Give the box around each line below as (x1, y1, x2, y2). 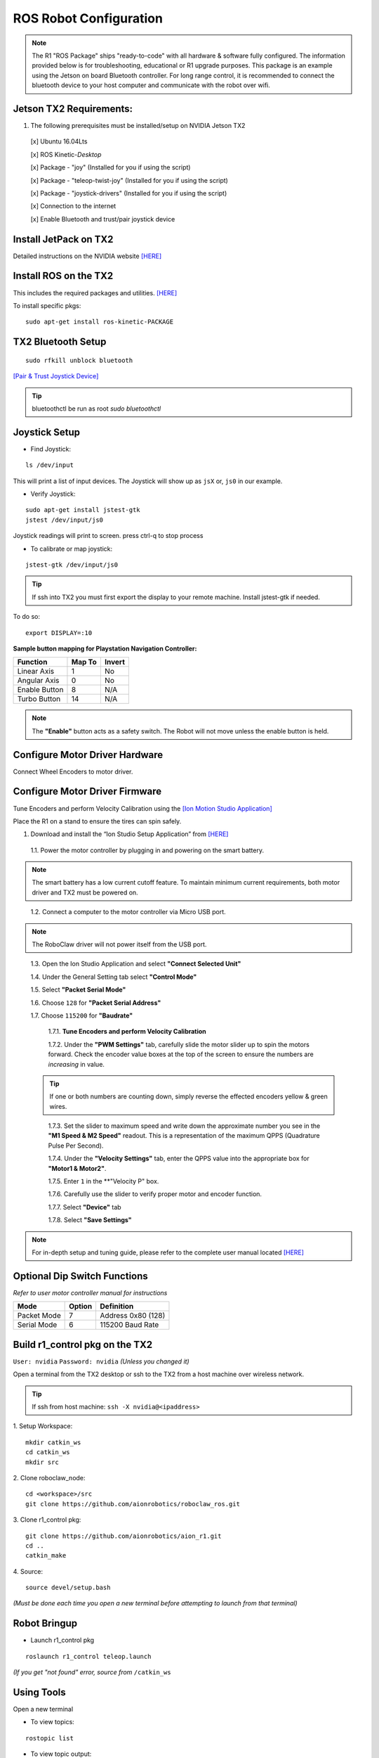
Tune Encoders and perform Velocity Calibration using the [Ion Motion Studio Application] (13, 804, 273, 812)
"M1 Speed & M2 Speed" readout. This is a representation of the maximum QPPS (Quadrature (48, 1131, 321, 1140)
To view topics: (30, 1718, 75, 1726)
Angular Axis (17, 676, 60, 686)
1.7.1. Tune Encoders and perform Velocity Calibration (48, 1027, 206, 1036)
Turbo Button (17, 694, 61, 704)
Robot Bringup (13, 1617, 78, 1629)
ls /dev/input (25, 461, 74, 469)
